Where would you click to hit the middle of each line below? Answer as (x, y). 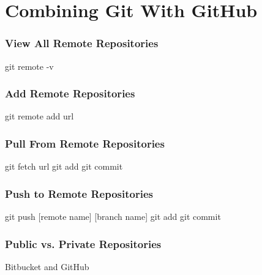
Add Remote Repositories (70, 93)
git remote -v (29, 66)
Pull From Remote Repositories (85, 143)
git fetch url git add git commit (64, 166)
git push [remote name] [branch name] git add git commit (113, 217)
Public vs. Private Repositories (83, 243)
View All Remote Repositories (82, 43)
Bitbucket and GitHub (47, 266)
